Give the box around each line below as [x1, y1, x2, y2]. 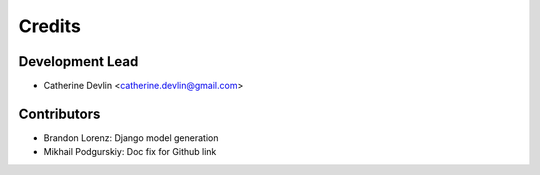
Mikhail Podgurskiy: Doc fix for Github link [43, 146, 217, 158]
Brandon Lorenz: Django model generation [43, 131, 219, 144]
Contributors [18, 105, 101, 122]
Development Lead [18, 53, 139, 70]
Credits [18, 15, 82, 37]
